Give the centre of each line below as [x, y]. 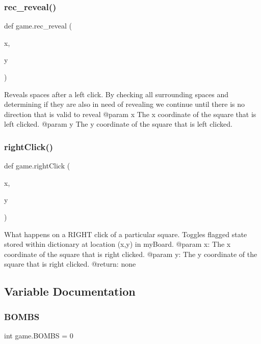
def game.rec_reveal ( [38, 26]
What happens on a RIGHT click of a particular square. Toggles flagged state [126, 234]
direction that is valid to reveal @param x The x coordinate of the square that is [130, 114]
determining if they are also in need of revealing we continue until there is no [125, 104]
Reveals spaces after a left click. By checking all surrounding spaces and [116, 94]
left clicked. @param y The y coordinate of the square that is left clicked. [118, 124]
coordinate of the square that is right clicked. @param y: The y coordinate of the [131, 254]
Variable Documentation [70, 291]
